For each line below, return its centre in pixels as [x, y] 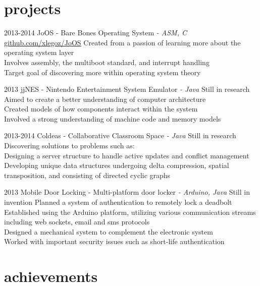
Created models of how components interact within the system [101, 109]
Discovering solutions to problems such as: [69, 146]
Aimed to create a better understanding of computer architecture [105, 99]
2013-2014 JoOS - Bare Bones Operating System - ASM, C [96, 33]
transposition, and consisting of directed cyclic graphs [87, 175]
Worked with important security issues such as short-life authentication [114, 241]
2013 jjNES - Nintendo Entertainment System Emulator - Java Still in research [127, 89]
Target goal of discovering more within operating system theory [102, 72]
